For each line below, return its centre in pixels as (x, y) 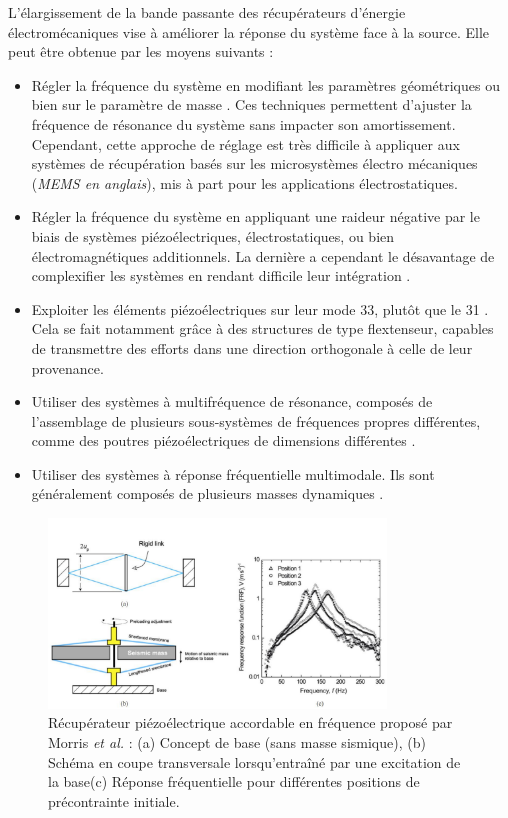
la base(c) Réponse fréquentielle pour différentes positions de (234, 781)
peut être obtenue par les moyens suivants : (141, 51)
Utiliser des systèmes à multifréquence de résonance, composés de (232, 401)
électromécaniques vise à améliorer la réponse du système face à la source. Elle (249, 31)
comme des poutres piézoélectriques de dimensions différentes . (223, 440)
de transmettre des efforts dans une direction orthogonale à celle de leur (252, 347)
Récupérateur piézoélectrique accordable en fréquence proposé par (250, 722)
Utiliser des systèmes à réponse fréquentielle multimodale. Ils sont (233, 473)
